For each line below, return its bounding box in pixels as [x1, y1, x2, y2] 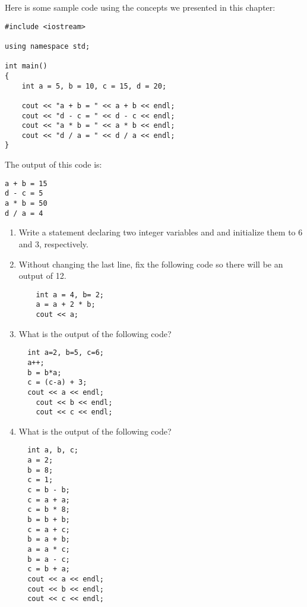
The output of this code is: [5, 158, 102, 171]
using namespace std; [5, 42, 90, 51]
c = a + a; [27, 495, 70, 504]
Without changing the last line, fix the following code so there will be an [18, 257, 283, 270]
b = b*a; [27, 368, 62, 377]
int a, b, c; [27, 446, 79, 455]
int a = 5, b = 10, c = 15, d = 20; [21, 81, 167, 90]
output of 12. [18, 269, 67, 282]
